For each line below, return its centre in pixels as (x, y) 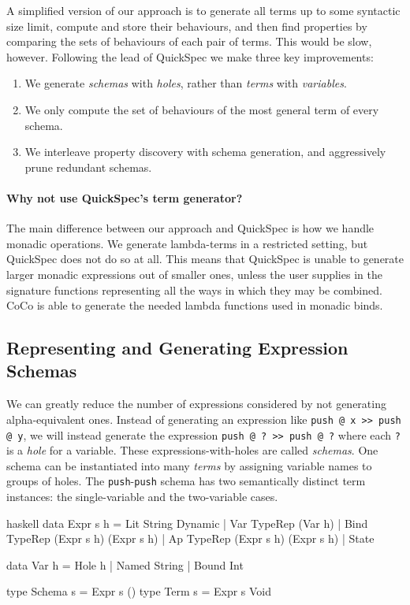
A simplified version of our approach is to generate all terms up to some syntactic (203, 10)
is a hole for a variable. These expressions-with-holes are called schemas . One (192, 450)
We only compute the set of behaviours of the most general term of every (202, 109)
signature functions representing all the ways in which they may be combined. (194, 290)
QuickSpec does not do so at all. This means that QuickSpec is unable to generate (205, 259)
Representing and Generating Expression (177, 348)
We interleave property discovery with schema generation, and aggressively (205, 152)
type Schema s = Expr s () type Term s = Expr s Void (139, 591)
